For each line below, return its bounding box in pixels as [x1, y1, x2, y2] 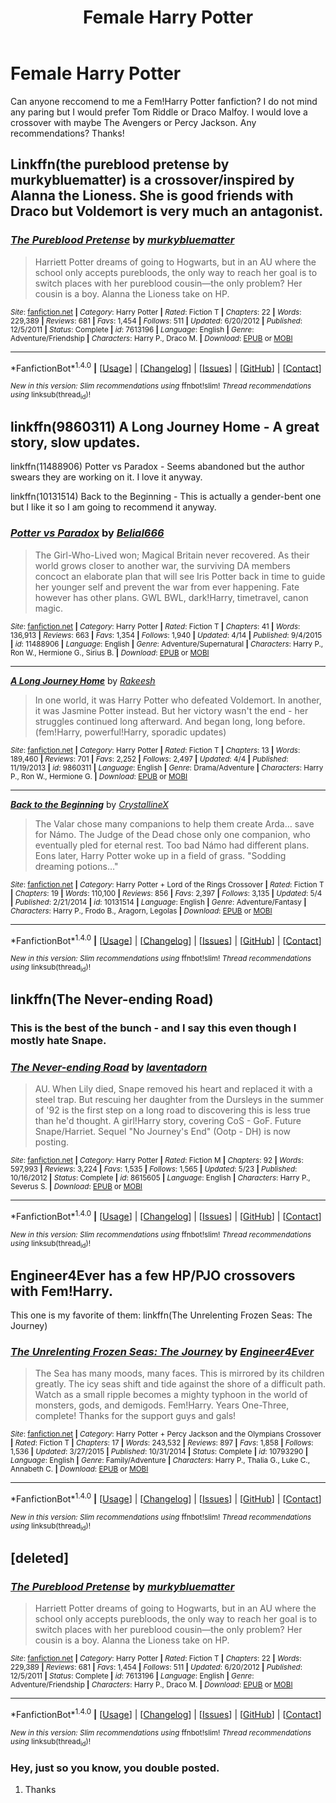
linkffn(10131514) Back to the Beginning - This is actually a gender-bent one [10, 491, 322, 503]
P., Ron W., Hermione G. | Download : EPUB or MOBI [10, 771, 188, 781]
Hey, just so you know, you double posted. [10, 1761, 220, 1775]
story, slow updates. [10, 434, 141, 451]
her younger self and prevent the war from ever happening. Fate [34, 581, 300, 593]
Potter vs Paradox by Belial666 [10, 526, 165, 540]
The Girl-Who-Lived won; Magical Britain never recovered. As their [34, 549, 310, 561]
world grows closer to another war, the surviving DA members [34, 559, 291, 571]
